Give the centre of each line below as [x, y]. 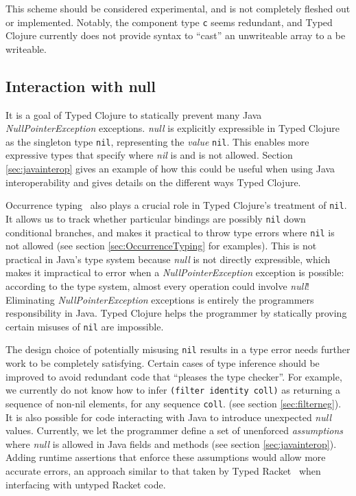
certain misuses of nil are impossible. [85, 326]
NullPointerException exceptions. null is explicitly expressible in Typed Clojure [173, 128]
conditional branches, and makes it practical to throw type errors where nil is [170, 232]
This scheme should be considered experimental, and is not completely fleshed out [178, 8]
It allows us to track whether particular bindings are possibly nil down [156, 218]
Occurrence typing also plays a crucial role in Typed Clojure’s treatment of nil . [176, 205]
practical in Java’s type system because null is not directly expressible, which [168, 259]
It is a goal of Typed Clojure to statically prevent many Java [134, 114]
